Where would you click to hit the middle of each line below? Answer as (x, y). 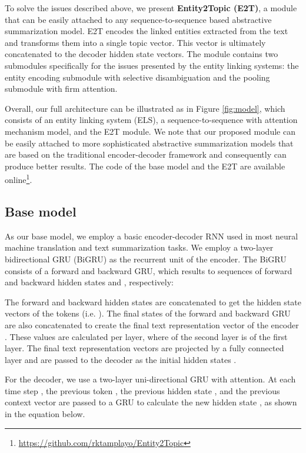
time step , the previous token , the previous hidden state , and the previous (142, 390)
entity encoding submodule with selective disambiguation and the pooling (137, 77)
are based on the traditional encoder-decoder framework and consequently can (146, 154)
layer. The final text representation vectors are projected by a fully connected (144, 348)
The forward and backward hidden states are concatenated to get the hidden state (153, 302)
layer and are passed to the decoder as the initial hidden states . (121, 359)
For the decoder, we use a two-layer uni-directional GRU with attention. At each (150, 379)
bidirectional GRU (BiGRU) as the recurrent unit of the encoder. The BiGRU (146, 259)
